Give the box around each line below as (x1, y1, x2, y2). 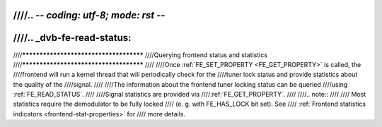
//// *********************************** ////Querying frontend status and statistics (13, 50, 268, 59)
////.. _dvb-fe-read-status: (13, 32, 132, 44)
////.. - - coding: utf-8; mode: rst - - (13, 9, 166, 21)
